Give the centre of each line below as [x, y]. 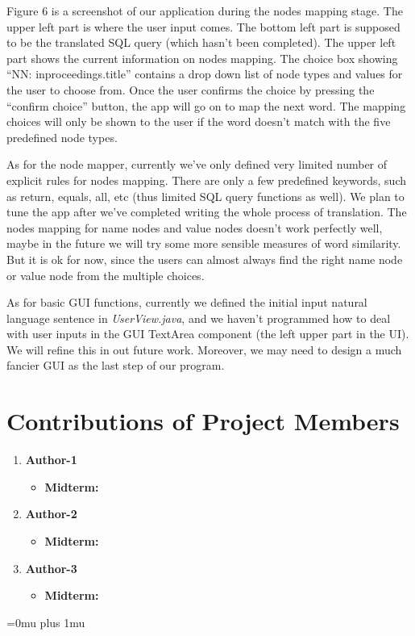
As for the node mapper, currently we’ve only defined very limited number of [197, 164]
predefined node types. [62, 137]
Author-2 [51, 514]
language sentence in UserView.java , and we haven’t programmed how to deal [199, 318]
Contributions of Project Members [203, 421]
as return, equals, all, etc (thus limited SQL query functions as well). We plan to [205, 196]
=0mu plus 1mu [46, 622]
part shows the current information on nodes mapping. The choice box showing [202, 58]
